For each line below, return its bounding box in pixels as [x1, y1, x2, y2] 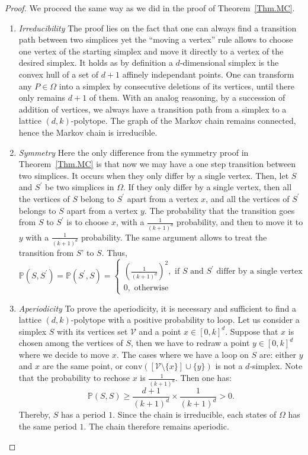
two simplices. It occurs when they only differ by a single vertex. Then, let [18, 169, 289, 181]
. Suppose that [225, 325, 278, 337]
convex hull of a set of [18, 68, 99, 80]
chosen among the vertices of [18, 337, 123, 349]
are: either [259, 348, 297, 360]
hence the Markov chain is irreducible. [18, 126, 158, 138]
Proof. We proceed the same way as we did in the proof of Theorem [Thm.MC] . [5, 2, 295, 14]
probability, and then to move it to [177, 216, 303, 228]
